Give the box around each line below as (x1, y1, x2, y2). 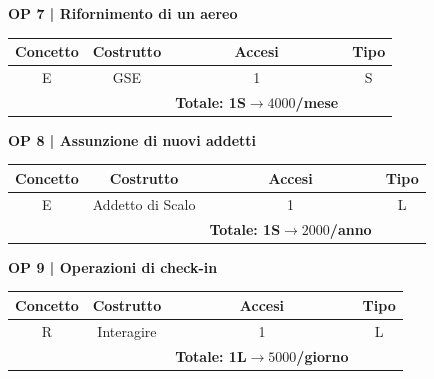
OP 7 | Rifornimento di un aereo (8, 3, 238, 23)
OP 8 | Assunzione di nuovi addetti (8, 129, 257, 150)
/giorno (296, 345, 349, 366)
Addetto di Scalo (92, 193, 196, 214)
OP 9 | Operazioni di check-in (8, 256, 218, 277)
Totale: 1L (175, 345, 247, 366)
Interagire (97, 320, 157, 341)
